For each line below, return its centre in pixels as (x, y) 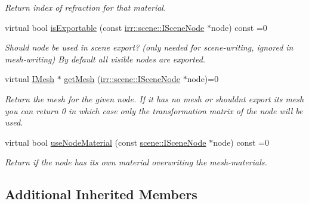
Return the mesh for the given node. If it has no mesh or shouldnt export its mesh (154, 98)
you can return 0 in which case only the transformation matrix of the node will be (154, 110)
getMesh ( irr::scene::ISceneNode (122, 79)
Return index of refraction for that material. (86, 7)
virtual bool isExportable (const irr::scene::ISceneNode (105, 27)
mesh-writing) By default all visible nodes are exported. (105, 59)
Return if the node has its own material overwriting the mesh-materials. (136, 162)
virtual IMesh (30, 79)
